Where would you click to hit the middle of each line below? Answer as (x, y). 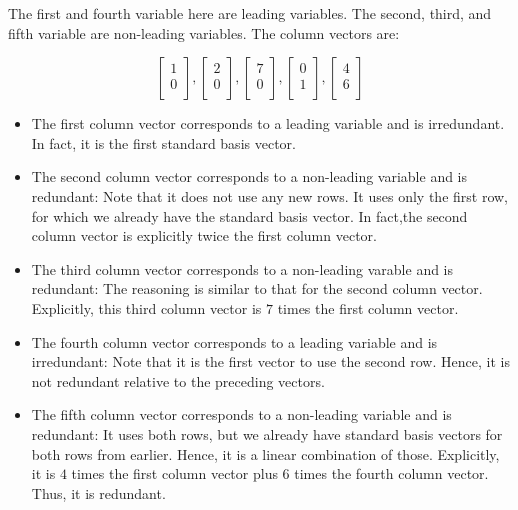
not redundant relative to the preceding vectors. (178, 380)
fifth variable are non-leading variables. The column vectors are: (204, 32)
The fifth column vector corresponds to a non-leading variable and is (241, 414)
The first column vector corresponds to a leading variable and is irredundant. (268, 123)
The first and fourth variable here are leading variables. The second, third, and (250, 13)
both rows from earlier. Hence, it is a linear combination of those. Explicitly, (265, 453)
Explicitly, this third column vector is (146, 307)
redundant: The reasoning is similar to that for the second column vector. (257, 288)
